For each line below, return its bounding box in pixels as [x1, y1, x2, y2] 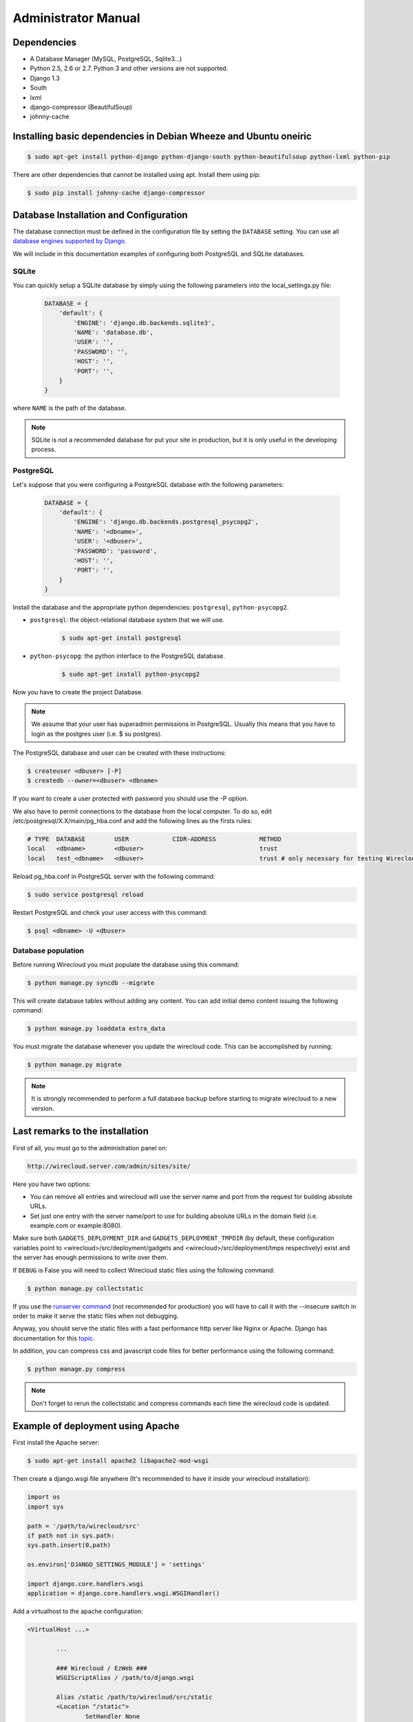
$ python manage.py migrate [27, 1061, 122, 1068]
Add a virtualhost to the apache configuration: [12, 1607, 144, 1615]
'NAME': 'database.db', [73, 328, 154, 336]
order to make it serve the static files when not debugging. [12, 1311, 179, 1320]
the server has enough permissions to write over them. [12, 1254, 169, 1262]
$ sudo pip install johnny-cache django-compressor [27, 189, 206, 197]
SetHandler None [85, 1712, 140, 1720]
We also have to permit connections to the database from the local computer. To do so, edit [12, 807, 272, 816]
